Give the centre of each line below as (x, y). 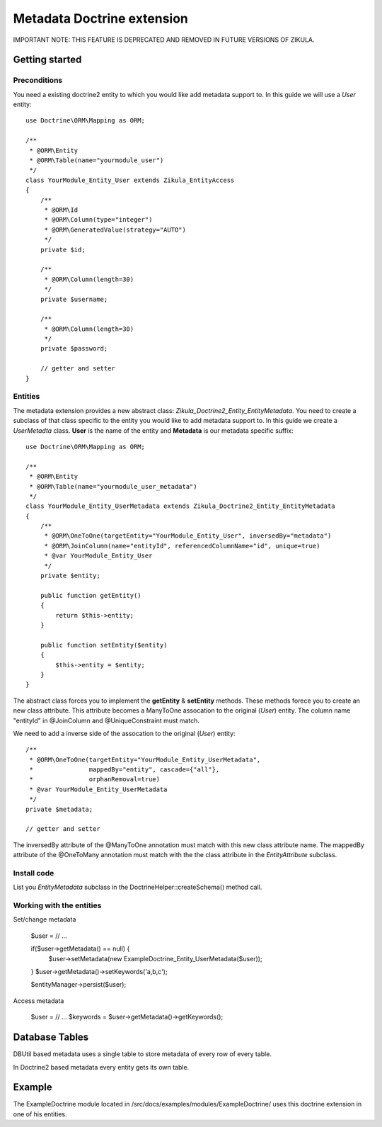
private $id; (63, 249)
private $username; (74, 299)
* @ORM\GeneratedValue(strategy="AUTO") (115, 230)
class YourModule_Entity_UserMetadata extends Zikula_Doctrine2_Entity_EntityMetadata (180, 506)
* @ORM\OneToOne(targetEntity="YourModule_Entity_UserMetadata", (145, 759)
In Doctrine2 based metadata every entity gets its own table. (101, 1067)
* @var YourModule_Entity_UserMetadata (98, 789)
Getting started (47, 60)
